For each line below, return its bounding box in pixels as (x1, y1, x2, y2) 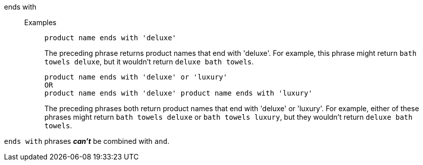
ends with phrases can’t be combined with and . (4, 137, 170, 145)
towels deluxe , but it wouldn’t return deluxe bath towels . (44, 57, 254, 66)
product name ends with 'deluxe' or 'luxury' (44, 73, 228, 81)
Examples (24, 18, 57, 27)
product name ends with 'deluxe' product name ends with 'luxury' (44, 89, 313, 97)
